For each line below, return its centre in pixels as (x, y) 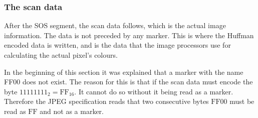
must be (242, 101)
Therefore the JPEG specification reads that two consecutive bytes (106, 101)
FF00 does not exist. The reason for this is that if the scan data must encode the (128, 82)
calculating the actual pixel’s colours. (61, 55)
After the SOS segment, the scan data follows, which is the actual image (115, 25)
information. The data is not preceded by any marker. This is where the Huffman (129, 35)
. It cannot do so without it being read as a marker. (154, 91)
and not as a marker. (72, 111)
